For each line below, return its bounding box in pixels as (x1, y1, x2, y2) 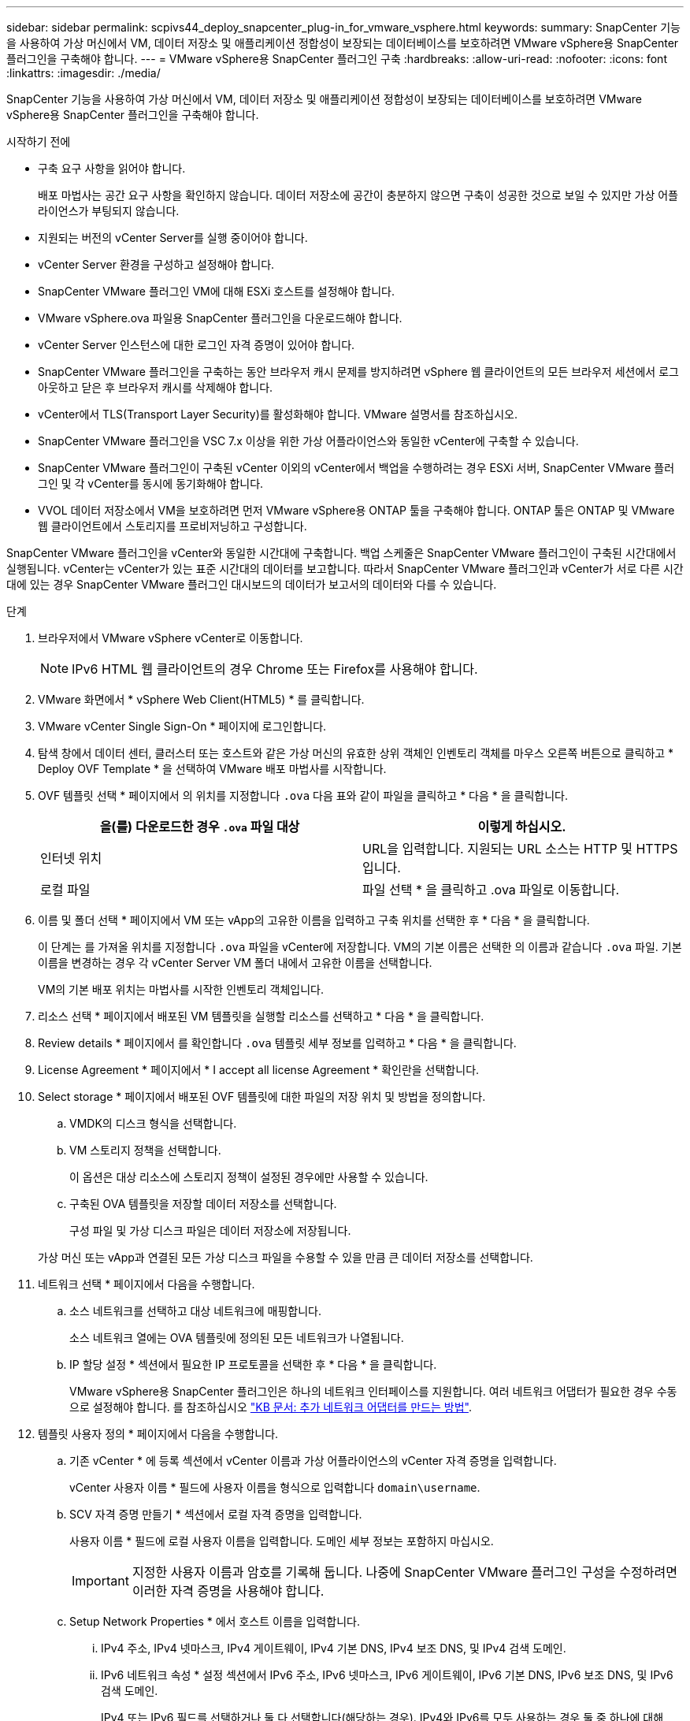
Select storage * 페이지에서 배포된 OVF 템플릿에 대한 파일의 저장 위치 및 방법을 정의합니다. (38, 1090, 486, 1103)
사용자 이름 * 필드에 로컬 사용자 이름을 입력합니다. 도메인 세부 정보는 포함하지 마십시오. (69, 1534, 494, 1548)
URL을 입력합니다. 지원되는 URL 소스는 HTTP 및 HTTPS (362, 841, 678, 857)
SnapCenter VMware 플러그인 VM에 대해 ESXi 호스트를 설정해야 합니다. (38, 284, 395, 298)
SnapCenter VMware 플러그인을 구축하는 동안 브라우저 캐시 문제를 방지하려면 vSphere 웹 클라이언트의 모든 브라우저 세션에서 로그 (38, 365, 679, 378)
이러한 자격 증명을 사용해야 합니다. (132, 1583, 325, 1599)
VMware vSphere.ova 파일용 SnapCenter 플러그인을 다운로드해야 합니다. (38, 311, 402, 325)
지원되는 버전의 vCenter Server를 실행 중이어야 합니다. (38, 231, 308, 244)
